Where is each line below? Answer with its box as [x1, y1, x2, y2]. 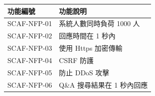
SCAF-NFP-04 [7, 55, 52, 65]
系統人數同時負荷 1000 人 [59, 18, 140, 29]
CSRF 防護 [59, 55, 94, 65]
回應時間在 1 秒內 [59, 31, 116, 41]
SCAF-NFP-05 [7, 67, 52, 77]
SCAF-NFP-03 [7, 43, 52, 53]
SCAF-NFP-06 [7, 79, 52, 90]
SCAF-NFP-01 [7, 18, 52, 29]
